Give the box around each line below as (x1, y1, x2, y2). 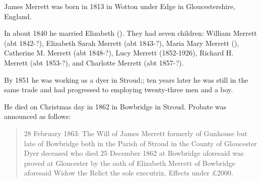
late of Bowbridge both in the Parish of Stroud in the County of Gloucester (24, 138, 257, 148)
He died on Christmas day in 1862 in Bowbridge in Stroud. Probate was (4, 101, 227, 111)
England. (4, 11, 32, 21)
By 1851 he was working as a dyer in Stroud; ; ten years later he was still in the (4, 74, 248, 85)
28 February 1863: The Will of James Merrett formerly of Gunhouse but (24, 128, 247, 138)
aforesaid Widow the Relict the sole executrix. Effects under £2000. (24, 167, 233, 178)
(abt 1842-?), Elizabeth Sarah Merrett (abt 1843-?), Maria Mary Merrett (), (4, 37, 239, 48)
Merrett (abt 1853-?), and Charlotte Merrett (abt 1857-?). (4, 57, 184, 68)
